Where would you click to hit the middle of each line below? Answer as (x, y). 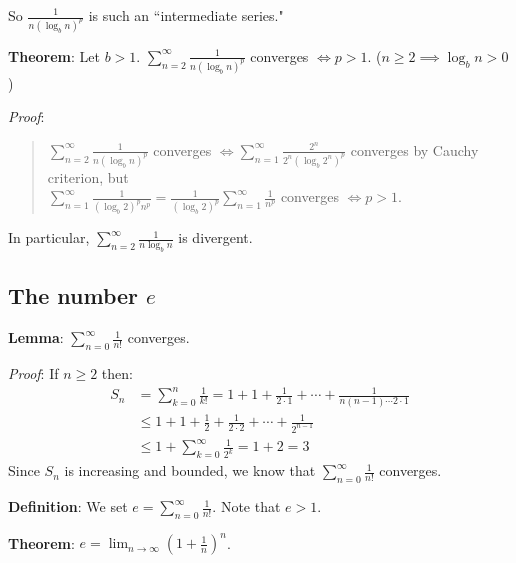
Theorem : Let (54, 55)
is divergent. (215, 237)
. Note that (246, 506)
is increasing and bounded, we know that (190, 470)
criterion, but (88, 176)
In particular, (49, 237)
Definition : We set (68, 506)
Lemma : (36, 337)
